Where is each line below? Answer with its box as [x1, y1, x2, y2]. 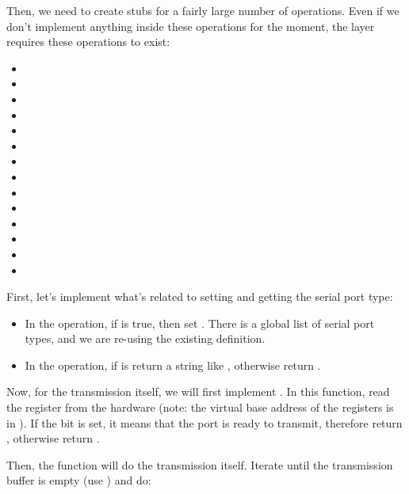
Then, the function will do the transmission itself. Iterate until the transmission [6, 456, 393, 473]
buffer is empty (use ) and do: [6, 472, 151, 488]
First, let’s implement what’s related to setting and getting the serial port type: [6, 288, 393, 305]
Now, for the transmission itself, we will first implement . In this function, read [6, 383, 390, 400]
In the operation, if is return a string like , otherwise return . [25, 356, 321, 373]
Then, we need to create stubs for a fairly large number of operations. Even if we [6, 2, 399, 18]
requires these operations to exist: [6, 33, 170, 50]
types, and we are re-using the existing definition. [25, 330, 266, 347]
